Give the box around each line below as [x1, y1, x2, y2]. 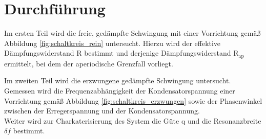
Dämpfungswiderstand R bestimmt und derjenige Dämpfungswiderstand [4, 48, 231, 58]
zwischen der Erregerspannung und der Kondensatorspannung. [4, 105, 200, 116]
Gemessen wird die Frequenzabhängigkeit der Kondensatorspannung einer [4, 85, 235, 96]
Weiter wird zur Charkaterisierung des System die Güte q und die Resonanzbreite [4, 115, 261, 126]
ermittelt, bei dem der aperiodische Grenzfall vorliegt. [4, 58, 173, 68]
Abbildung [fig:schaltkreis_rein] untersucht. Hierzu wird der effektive [4, 37, 221, 48]
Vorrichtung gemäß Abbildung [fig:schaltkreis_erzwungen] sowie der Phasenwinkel [4, 95, 262, 106]
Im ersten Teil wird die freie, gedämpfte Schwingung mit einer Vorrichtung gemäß [4, 28, 261, 38]
